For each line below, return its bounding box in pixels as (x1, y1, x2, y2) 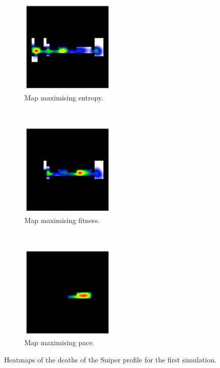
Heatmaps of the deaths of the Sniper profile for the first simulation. (4, 354, 216, 364)
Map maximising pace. (24, 337, 94, 348)
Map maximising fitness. (24, 214, 100, 225)
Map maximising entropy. (24, 92, 103, 102)
